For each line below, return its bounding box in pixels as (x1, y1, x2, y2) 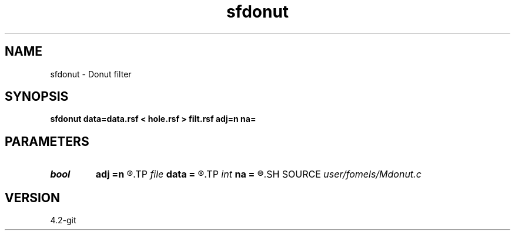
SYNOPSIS (5, 89, 69, 104)
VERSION (5, 190, 61, 205)
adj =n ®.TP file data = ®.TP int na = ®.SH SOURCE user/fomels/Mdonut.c (95, 168, 422, 180)
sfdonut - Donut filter (50, 69, 132, 79)
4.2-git (50, 215, 76, 226)
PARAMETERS (5, 134, 89, 149)
